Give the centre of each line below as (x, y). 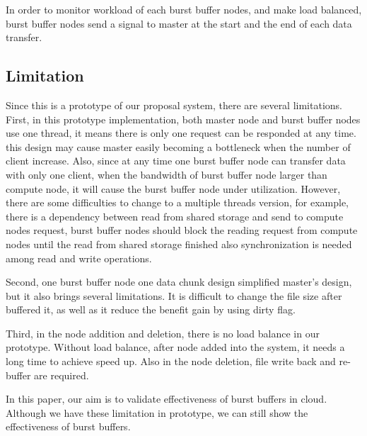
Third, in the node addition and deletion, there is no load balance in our (163, 333)
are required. (62, 375)
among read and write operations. (79, 258)
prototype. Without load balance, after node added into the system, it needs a (175, 347)
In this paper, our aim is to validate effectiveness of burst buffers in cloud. (167, 399)
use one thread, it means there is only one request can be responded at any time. (181, 133)
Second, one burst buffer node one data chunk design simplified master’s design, (179, 282)
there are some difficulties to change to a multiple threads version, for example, (177, 202)
